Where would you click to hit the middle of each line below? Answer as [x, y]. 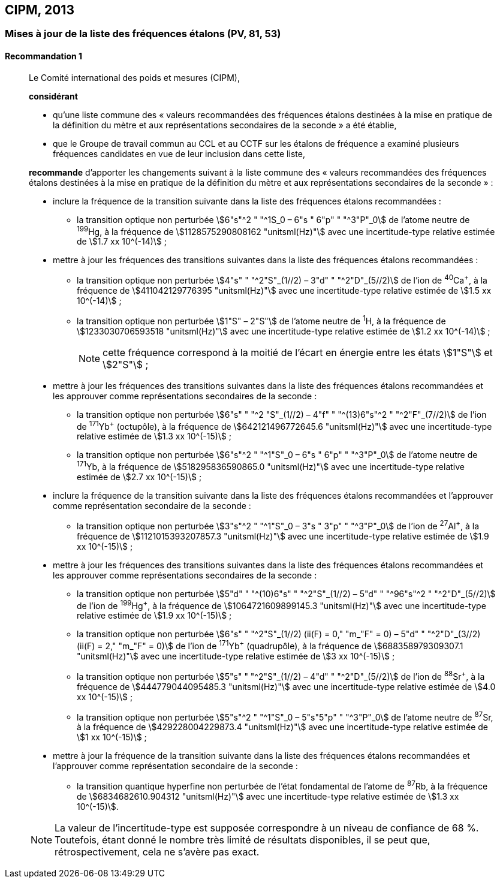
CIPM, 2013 [40, 10]
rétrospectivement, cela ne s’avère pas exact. [157, 852]
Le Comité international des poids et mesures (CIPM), [134, 77]
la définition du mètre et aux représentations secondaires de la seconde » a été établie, [225, 125]
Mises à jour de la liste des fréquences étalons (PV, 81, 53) [143, 34]
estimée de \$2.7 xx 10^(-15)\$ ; [139, 477]
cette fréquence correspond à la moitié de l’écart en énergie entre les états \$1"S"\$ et [298, 352]
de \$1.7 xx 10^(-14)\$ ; [122, 242]
